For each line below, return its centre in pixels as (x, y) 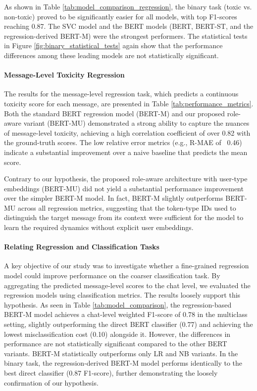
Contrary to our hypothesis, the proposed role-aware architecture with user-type (126, 179)
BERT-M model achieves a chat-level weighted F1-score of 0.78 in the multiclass (126, 314)
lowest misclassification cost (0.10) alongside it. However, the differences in (117, 334)
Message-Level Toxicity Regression (64, 75)
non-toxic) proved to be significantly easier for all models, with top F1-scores (121, 16)
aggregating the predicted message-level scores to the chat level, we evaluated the (127, 285)
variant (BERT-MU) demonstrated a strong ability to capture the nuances (136, 123)
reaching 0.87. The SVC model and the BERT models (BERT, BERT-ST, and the (129, 26)
